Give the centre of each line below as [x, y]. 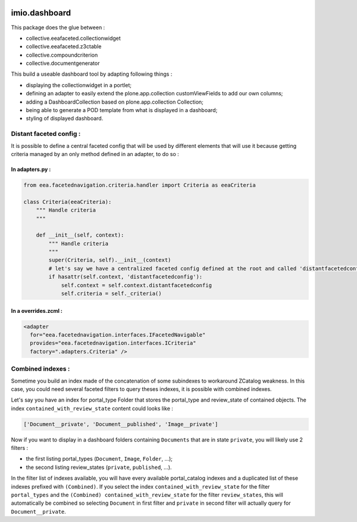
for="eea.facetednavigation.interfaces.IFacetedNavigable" [118, 335]
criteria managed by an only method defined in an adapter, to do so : [95, 154]
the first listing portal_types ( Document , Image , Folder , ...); [99, 459]
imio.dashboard [41, 13]
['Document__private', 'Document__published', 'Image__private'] [121, 424]
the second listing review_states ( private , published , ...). [99, 467]
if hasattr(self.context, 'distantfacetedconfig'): [126, 277]
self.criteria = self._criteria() [111, 294]
